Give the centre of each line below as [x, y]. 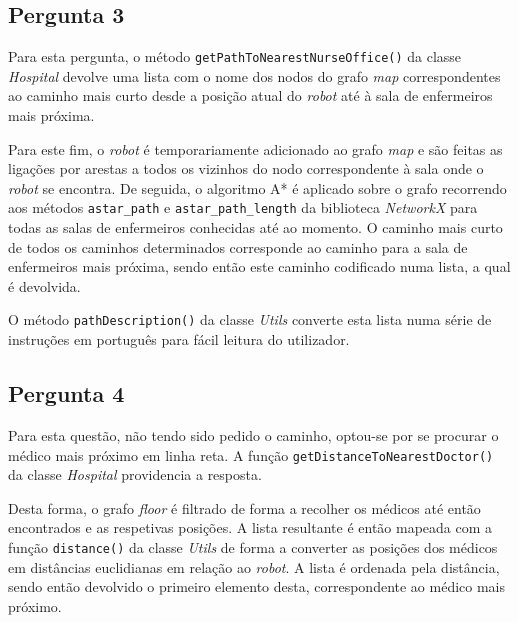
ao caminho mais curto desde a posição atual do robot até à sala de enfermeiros [250, 95]
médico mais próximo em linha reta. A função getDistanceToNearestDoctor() [251, 454]
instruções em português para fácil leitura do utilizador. [179, 339]
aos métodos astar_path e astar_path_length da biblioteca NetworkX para [243, 207]
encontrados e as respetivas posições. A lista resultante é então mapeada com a [250, 527]
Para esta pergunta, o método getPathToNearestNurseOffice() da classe [235, 56]
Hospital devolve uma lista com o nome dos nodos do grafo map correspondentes [254, 75]
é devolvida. [44, 285]
